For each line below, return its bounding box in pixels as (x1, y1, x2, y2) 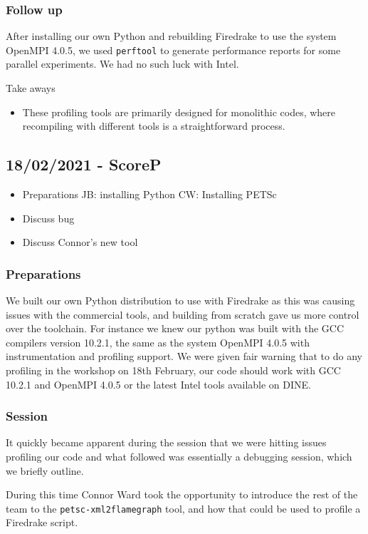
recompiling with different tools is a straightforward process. (22, 118, 285, 133)
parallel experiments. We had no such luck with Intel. (6, 56, 239, 71)
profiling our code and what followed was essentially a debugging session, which (6, 449, 352, 464)
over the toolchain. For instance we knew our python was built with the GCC (6, 321, 345, 336)
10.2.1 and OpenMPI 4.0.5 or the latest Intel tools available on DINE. (6, 376, 311, 391)
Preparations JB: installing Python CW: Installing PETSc (22, 187, 277, 202)
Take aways (6, 81, 56, 96)
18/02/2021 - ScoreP (6, 153, 162, 175)
